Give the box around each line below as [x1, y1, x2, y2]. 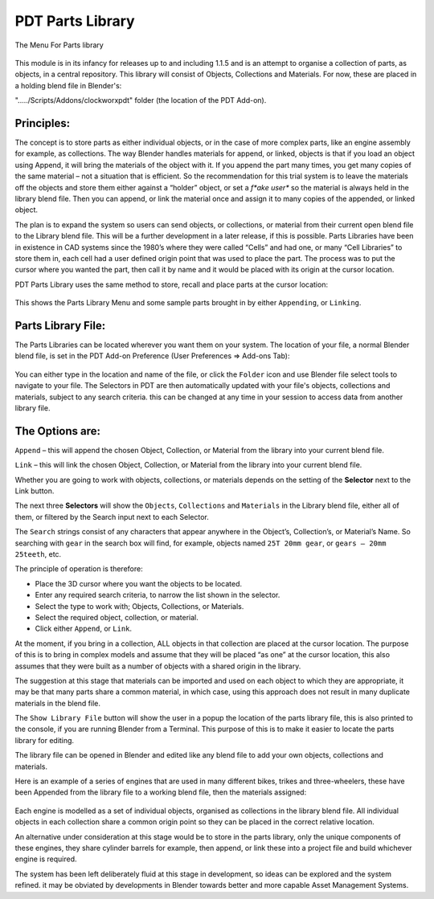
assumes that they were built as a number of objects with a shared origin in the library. [14, 661, 301, 671]
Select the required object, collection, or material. [35, 612, 199, 622]
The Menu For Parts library [14, 40, 104, 50]
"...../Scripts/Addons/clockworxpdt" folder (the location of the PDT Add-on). [14, 96, 267, 105]
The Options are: [14, 424, 100, 438]
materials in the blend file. [14, 698, 100, 708]
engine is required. [14, 854, 77, 864]
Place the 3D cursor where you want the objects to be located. [35, 578, 243, 588]
